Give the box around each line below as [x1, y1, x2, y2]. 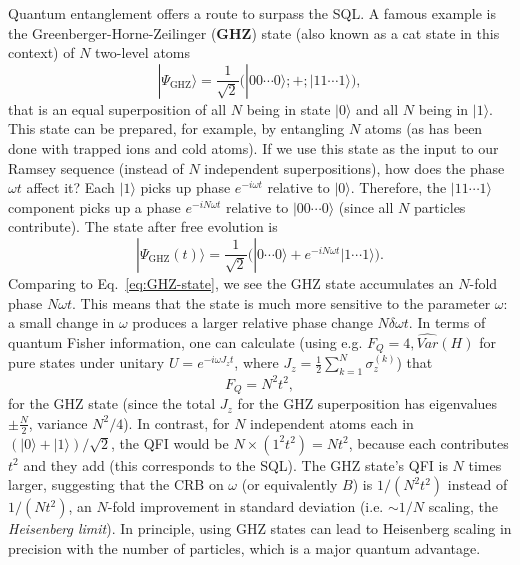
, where [234, 352, 279, 373]
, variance [28, 412, 88, 433]
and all [356, 98, 399, 119]
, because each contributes [348, 432, 509, 453]
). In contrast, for [123, 412, 230, 433]
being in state [246, 98, 331, 119]
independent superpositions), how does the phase [204, 157, 505, 178]
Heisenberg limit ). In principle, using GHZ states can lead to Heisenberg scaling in [8, 518, 512, 539]
